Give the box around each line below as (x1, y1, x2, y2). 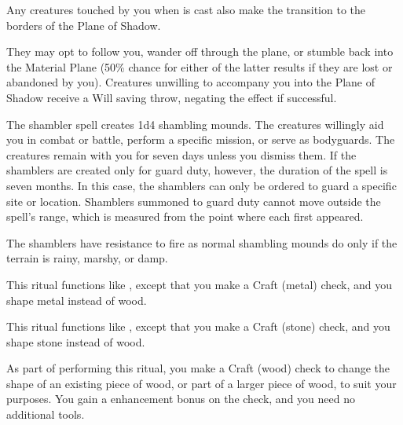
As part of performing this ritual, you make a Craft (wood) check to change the (6, 360, 390, 376)
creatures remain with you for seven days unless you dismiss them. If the (6, 146, 357, 163)
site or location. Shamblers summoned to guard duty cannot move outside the (6, 192, 381, 209)
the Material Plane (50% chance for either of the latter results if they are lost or (6, 58, 393, 75)
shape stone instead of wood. (6, 333, 145, 350)
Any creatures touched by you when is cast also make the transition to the (6, 2, 366, 17)
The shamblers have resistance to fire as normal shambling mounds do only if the (6, 234, 398, 251)
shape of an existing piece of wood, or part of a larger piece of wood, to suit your (6, 375, 397, 391)
